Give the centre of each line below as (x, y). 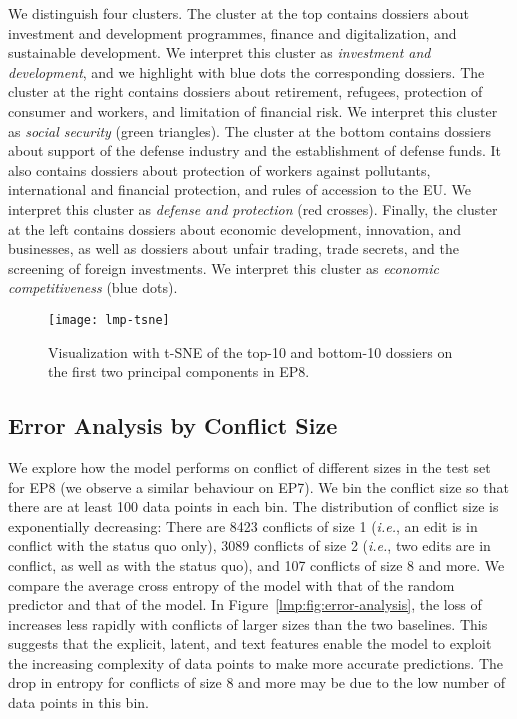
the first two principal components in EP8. (179, 371)
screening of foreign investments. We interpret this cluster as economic (223, 267)
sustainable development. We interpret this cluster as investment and (219, 52)
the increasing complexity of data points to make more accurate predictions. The (256, 662)
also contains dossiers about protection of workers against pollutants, (219, 169)
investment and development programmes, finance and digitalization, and (232, 32)
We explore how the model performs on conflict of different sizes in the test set (249, 466)
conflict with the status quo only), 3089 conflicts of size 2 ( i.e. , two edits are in (249, 545)
